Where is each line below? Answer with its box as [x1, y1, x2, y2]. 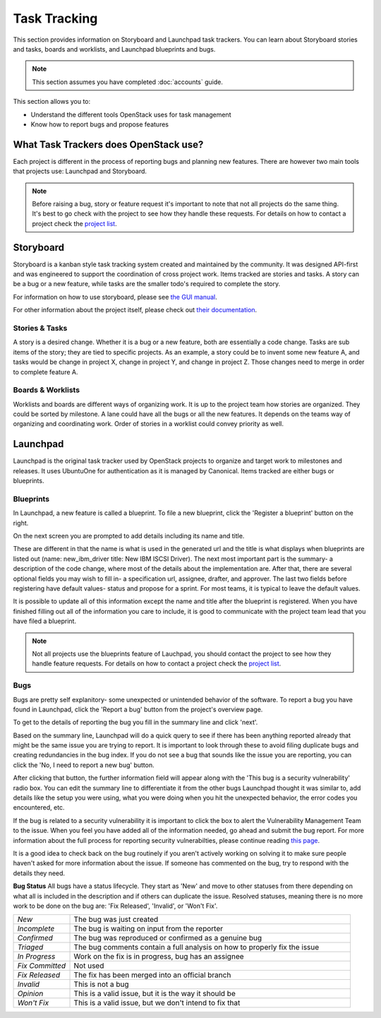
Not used [73, 961, 104, 971]
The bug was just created [73, 915, 159, 925]
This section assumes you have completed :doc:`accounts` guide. [32, 78, 224, 86]
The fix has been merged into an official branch [73, 970, 231, 980]
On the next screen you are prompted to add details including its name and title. [13, 532, 245, 540]
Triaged [17, 942, 44, 952]
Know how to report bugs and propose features [30, 120, 169, 129]
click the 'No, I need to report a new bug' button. [13, 760, 155, 769]
